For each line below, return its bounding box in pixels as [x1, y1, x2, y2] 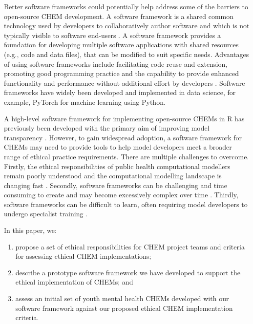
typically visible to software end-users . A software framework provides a [4, 30, 221, 40]
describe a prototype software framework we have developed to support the [15, 267, 240, 277]
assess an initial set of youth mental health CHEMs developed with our [15, 293, 229, 304]
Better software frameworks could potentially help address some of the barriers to [4, 1, 248, 11]
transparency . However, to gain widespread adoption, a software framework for [4, 132, 242, 142]
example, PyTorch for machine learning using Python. [4, 96, 166, 107]
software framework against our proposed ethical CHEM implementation [15, 303, 233, 313]
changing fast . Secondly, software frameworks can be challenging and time [4, 180, 227, 190]
